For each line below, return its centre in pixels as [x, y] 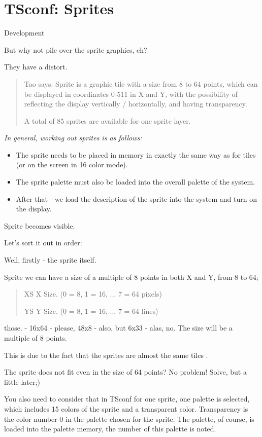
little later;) [22, 381]
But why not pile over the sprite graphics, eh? [76, 49]
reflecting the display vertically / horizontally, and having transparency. [136, 104]
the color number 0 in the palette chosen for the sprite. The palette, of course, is [129, 418]
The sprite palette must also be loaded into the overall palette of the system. [135, 182]
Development [24, 33]
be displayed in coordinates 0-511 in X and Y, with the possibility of [131, 94]
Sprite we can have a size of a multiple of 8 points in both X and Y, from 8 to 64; [131, 277]
